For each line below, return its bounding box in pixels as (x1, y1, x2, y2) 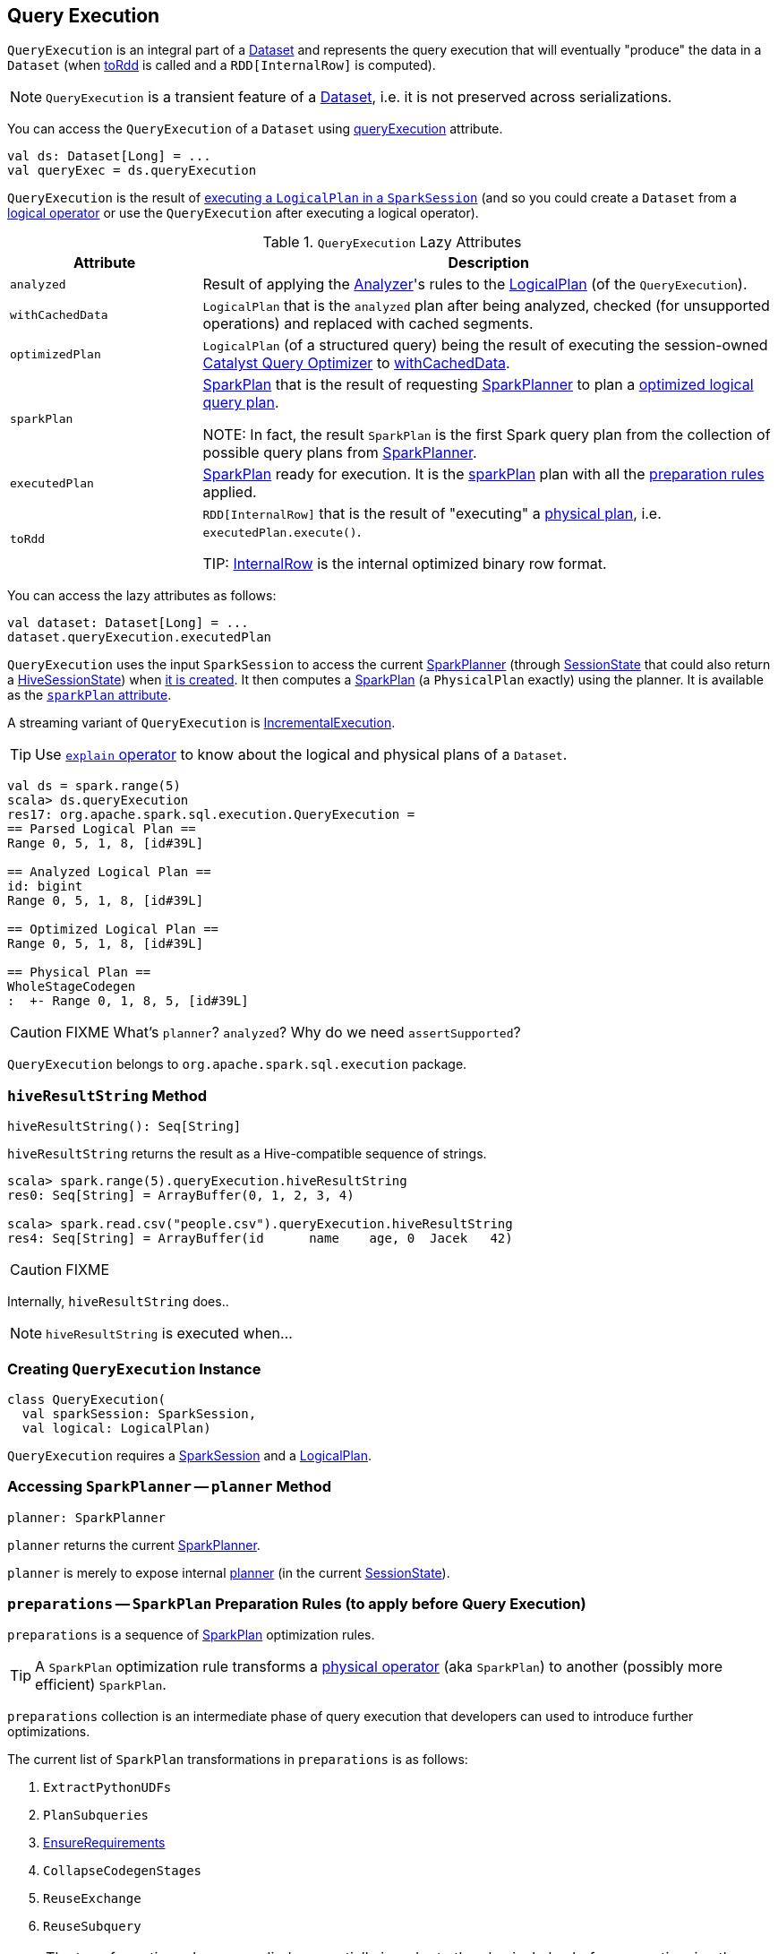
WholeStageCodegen (7, 979, 136, 994)
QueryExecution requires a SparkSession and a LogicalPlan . (7, 1447, 372, 1463)
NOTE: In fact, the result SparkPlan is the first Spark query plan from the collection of (202, 426, 771, 444)
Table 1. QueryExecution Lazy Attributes (262, 233, 522, 252)
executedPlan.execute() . (202, 522, 362, 541)
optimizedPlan (10, 347, 101, 361)
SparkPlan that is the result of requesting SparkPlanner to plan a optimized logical (202, 375, 754, 394)
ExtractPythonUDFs (43, 1780, 172, 1795)
